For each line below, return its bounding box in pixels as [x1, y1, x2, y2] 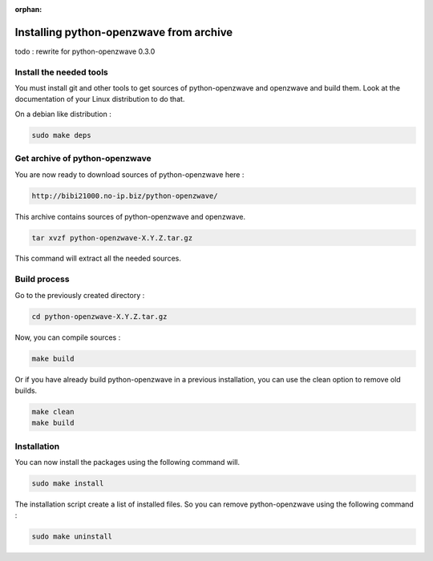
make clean [31, 407, 75, 416]
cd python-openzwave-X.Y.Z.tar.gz [31, 312, 168, 321]
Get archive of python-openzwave [14, 153, 152, 164]
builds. [14, 385, 38, 395]
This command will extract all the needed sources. [14, 253, 182, 264]
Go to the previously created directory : [14, 290, 145, 300]
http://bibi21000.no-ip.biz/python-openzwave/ [31, 191, 218, 200]
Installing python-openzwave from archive [14, 25, 233, 39]
